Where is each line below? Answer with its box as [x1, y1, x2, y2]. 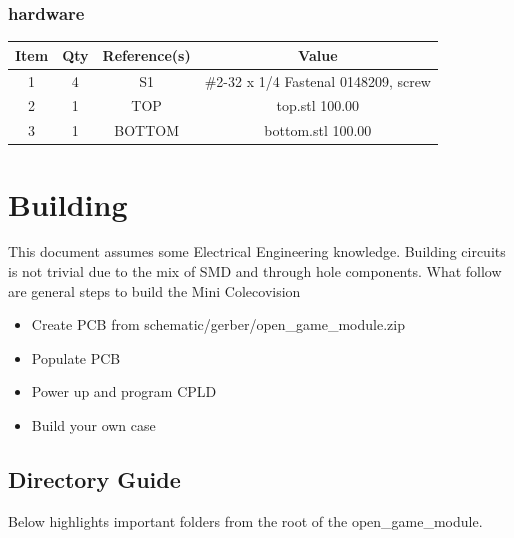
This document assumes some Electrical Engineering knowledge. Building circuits [8, 241, 506, 262]
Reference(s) [102, 44, 191, 65]
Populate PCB [31, 347, 121, 368]
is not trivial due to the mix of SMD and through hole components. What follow [8, 261, 502, 282]
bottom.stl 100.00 [264, 120, 372, 141]
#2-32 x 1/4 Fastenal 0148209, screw [204, 70, 431, 91]
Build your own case [31, 415, 156, 436]
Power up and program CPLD [31, 381, 217, 402]
